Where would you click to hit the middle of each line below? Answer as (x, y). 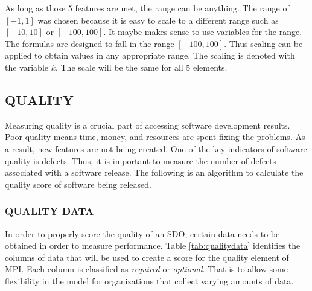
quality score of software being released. (78, 184)
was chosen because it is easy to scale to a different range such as (158, 20)
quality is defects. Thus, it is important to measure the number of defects (141, 160)
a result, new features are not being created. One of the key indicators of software (156, 148)
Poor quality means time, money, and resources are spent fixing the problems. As (155, 137)
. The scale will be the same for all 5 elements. (141, 67)
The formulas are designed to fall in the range (90, 43)
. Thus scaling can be (263, 43)
